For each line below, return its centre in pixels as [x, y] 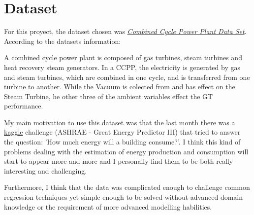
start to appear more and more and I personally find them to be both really [119, 161]
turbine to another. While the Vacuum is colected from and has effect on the [120, 87]
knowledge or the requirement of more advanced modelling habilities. [108, 206]
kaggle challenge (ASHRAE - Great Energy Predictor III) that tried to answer [122, 132]
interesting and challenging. [46, 170]
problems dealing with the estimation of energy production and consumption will [126, 151]
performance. [24, 106]
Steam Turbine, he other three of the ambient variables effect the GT [109, 96]
